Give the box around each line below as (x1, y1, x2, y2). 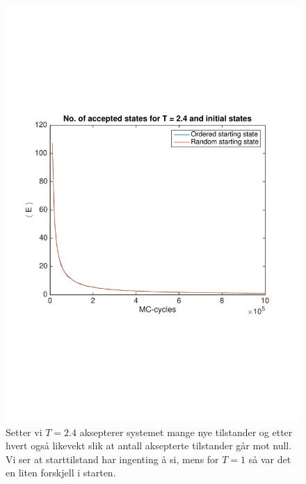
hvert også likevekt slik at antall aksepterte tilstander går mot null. (6, 438, 292, 453)
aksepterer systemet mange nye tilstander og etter (79, 424, 293, 439)
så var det (248, 451, 291, 466)
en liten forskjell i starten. (6, 465, 116, 480)
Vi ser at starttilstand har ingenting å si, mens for (6, 451, 219, 466)
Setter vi (6, 424, 42, 439)
